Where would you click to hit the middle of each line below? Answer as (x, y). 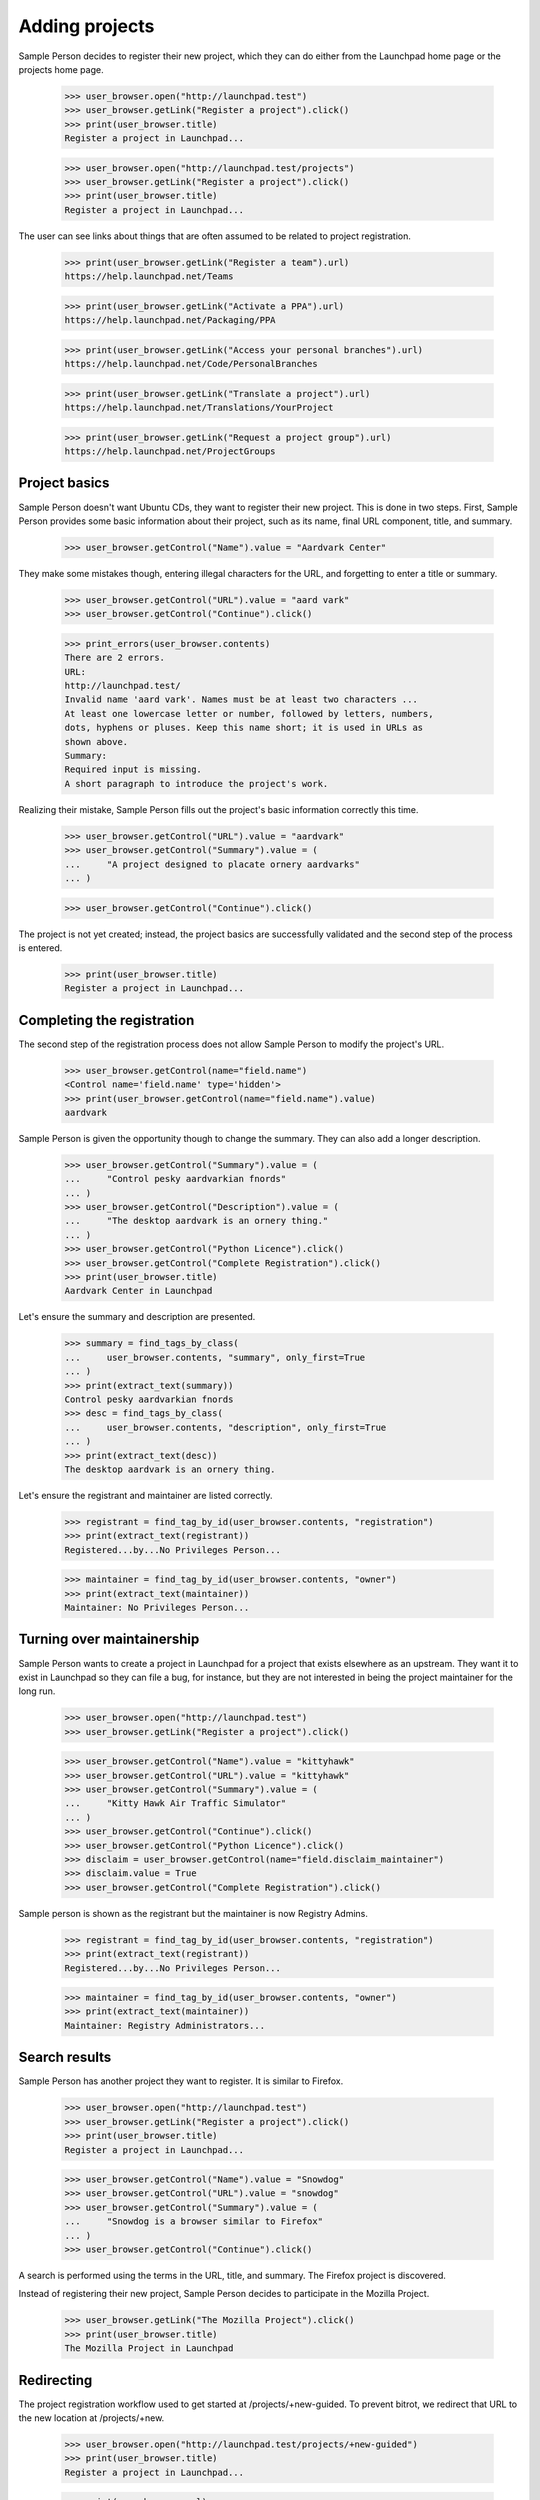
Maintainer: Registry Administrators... (164, 2025)
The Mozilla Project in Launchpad (149, 2348)
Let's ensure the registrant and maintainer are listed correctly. (146, 1495)
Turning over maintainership (109, 1639)
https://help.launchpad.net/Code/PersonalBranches (191, 364)
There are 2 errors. (114, 658)
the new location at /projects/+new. (91, 2418)
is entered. (40, 947)
